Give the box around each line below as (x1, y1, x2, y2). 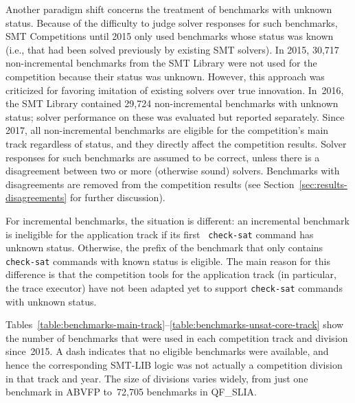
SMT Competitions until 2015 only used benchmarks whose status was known (5, 29, 334, 43)
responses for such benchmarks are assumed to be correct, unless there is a (5, 150, 320, 164)
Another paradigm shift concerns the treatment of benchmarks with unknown (5, 2, 332, 16)
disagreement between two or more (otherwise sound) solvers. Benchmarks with (5, 163, 340, 178)
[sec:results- (299, 176, 347, 191)
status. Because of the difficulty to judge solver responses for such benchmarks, (5, 15, 338, 30)
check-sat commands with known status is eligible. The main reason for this (5, 253, 330, 268)
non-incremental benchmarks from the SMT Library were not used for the (5, 56, 317, 70)
